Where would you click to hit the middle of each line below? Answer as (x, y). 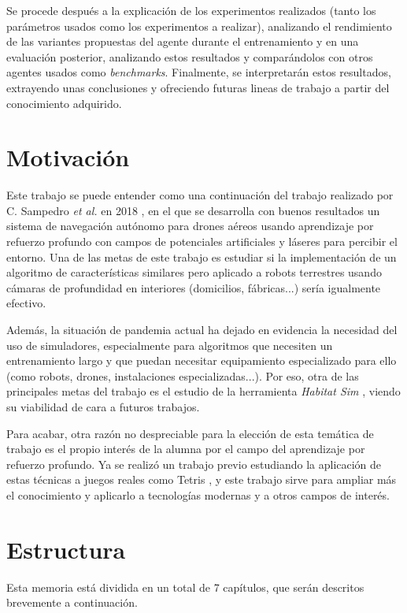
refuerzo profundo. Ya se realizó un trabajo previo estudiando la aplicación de (194, 464)
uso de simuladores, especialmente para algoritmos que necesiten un (170, 345)
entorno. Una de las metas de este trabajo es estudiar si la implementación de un (202, 256)
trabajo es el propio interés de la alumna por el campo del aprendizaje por (186, 449)
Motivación (68, 157)
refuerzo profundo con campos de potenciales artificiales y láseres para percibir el (202, 241)
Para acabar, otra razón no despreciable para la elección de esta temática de (190, 433)
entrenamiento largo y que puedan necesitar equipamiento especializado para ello (202, 360)
